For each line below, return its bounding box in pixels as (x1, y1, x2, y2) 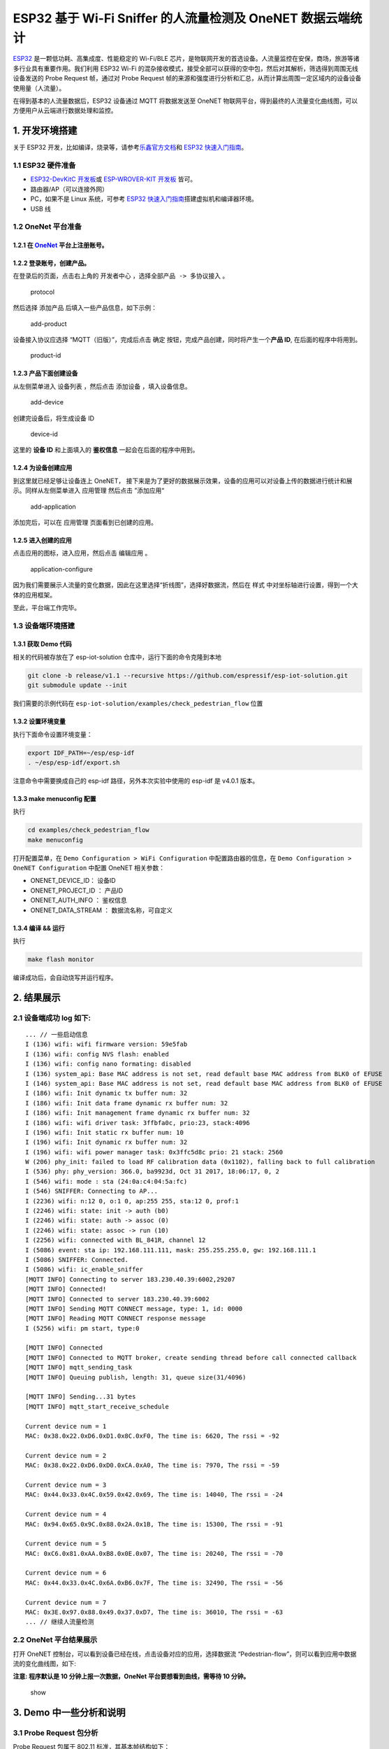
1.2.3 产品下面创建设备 (13, 369, 78, 378)
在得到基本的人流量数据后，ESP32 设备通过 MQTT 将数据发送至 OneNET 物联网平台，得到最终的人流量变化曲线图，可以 (13, 97, 358, 105)
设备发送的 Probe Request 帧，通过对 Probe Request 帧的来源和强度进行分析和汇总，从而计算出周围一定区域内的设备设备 (13, 74, 362, 83)
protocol (30, 288, 55, 296)
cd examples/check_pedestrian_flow (27, 826, 149, 834)
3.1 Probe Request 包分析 (13, 1728, 98, 1738)
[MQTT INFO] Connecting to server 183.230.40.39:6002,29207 (25, 1275, 235, 1283)
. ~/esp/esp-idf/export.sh (27, 758, 120, 766)
